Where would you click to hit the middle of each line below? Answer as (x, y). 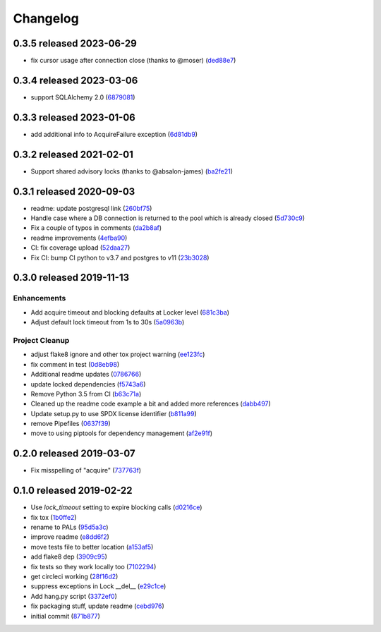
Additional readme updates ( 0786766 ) (86, 375)
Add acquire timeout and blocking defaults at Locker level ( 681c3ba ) (130, 312)
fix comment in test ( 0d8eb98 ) (75, 364)
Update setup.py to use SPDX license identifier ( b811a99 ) (114, 413)
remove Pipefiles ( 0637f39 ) (71, 424)
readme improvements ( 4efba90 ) (79, 238)
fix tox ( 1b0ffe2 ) (54, 517)
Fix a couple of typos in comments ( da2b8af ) (96, 228)
